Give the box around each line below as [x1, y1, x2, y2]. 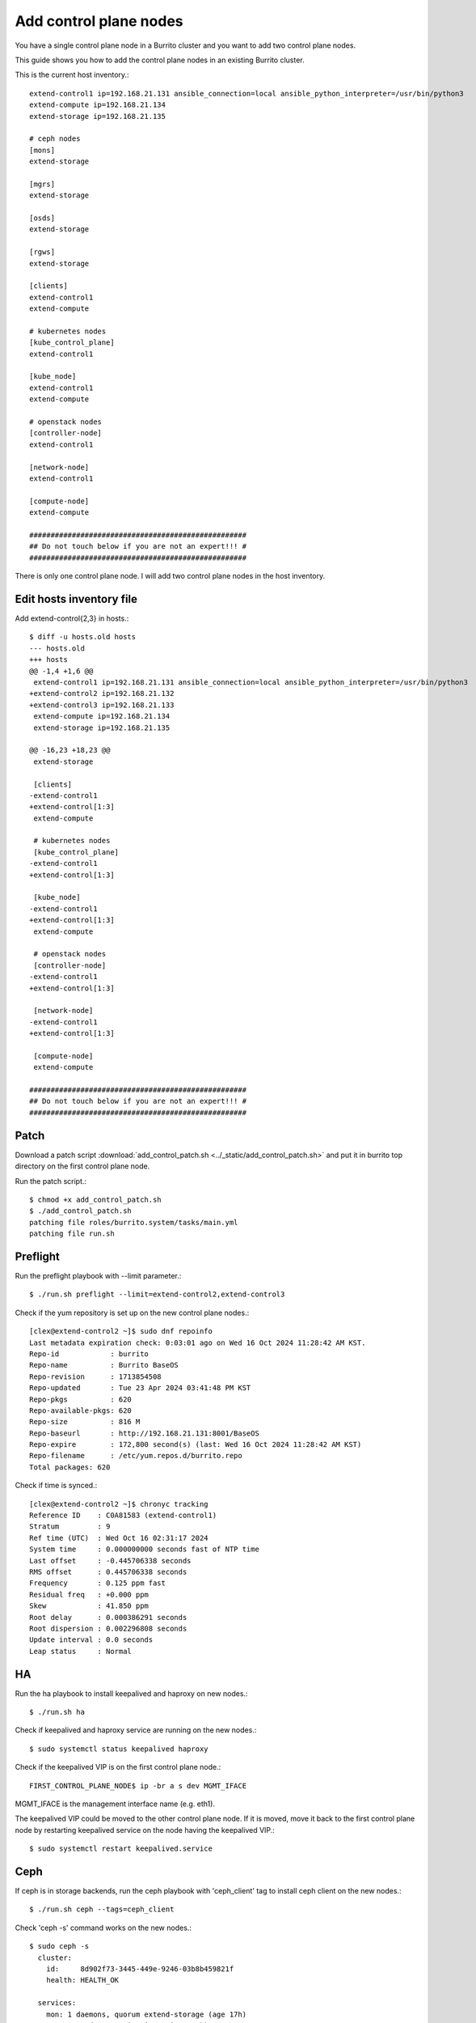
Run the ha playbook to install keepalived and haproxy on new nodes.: [15, 1688, 248, 1699]
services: [37, 1999, 77, 2008]
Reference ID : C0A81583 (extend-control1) [29, 1511, 217, 1520]
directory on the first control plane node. [15, 1161, 150, 1171]
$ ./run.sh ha [29, 1707, 85, 1716]
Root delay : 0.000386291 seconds [29, 1613, 187, 1622]
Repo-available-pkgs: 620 [29, 1406, 133, 1415]
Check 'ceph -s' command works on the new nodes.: [15, 1923, 192, 1932]
